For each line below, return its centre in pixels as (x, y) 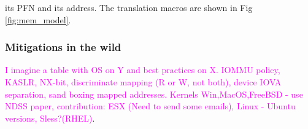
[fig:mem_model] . (38, 19)
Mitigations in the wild (63, 47)
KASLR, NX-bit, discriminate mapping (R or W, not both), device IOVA (143, 82)
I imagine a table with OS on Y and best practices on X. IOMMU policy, (143, 70)
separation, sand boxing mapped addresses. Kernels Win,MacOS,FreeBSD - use (154, 94)
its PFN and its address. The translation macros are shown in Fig (129, 7)
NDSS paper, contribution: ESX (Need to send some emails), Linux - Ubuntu (150, 106)
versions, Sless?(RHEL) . (50, 118)
